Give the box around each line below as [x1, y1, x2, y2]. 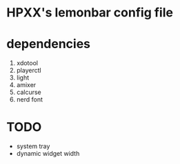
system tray [16, 142, 50, 150]
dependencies [6, 36, 91, 52]
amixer [16, 81, 37, 89]
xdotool [16, 59, 39, 67]
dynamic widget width [16, 150, 80, 158]
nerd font [16, 95, 43, 104]
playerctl [16, 67, 42, 75]
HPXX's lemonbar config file [6, 5, 174, 21]
